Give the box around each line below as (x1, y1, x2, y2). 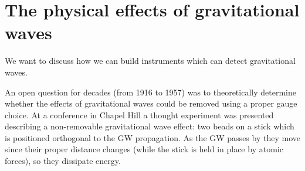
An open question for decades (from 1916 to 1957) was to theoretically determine (5, 85, 296, 98)
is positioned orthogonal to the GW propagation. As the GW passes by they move (5, 131, 300, 143)
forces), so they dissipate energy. (5, 155, 121, 167)
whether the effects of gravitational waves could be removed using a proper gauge (5, 97, 297, 110)
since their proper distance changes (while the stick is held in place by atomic (5, 143, 283, 155)
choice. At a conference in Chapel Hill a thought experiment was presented (5, 108, 274, 121)
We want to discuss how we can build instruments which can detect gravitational (5, 54, 296, 67)
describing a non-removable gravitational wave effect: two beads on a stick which (5, 120, 294, 132)
